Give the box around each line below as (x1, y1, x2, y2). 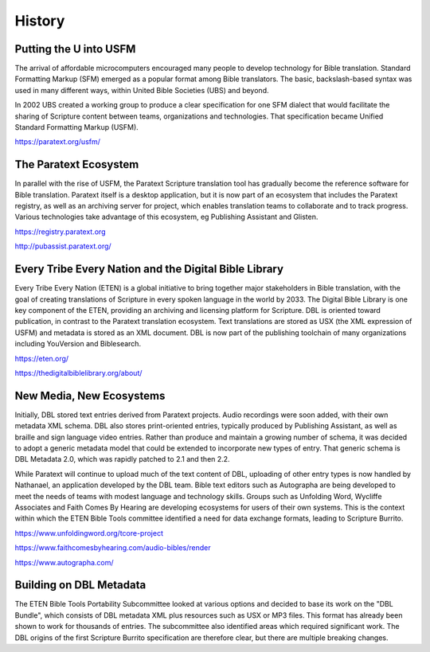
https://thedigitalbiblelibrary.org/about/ (14, 368, 143, 377)
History (14, 12, 65, 29)
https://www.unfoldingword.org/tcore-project (14, 528, 163, 537)
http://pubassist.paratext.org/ (14, 241, 111, 251)
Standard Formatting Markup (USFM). (14, 123, 139, 132)
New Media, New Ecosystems (14, 388, 166, 402)
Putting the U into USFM (14, 42, 136, 56)
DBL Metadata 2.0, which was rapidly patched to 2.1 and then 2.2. (14, 455, 230, 464)
